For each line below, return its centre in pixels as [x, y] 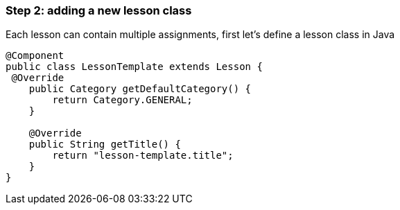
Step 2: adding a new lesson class [99, 10]
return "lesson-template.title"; [143, 156]
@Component [35, 56]
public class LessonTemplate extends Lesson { [134, 67]
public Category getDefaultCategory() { [140, 89]
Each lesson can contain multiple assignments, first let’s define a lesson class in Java [200, 35]
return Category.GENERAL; [122, 100]
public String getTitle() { [105, 145]
